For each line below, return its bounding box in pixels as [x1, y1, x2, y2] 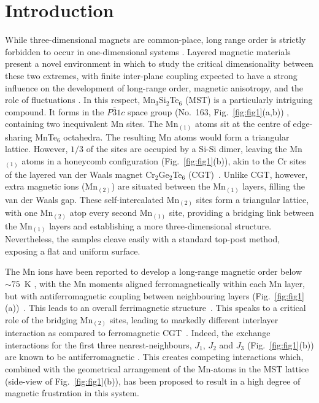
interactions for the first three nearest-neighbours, [5, 338, 192, 351]
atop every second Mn [69, 206, 153, 219]
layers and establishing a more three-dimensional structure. [49, 219, 272, 232]
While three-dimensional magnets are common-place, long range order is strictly [5, 33, 306, 46]
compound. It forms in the [5, 105, 104, 118]
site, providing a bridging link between [169, 206, 314, 219]
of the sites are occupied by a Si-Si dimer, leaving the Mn [86, 142, 302, 155]
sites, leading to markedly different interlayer [109, 313, 279, 326]
